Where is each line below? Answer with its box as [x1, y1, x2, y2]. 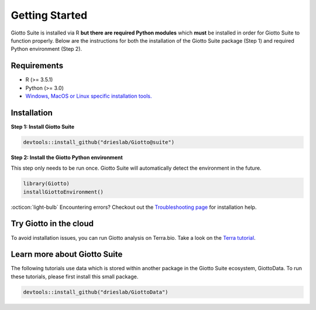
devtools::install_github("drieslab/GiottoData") [23, 288, 169, 295]
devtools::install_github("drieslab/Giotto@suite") [23, 139, 175, 146]
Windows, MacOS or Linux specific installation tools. [25, 92, 152, 99]
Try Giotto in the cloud [11, 219, 94, 229]
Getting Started [11, 9, 88, 22]
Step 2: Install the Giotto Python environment [11, 154, 123, 161]
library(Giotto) [23, 180, 70, 187]
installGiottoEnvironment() [23, 188, 104, 195]
